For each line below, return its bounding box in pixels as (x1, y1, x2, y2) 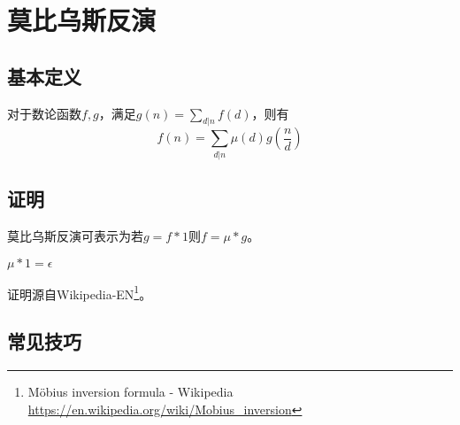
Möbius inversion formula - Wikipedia (27, 382, 234, 400)
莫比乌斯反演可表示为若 (7, 226, 143, 244)
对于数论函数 (7, 104, 81, 122)
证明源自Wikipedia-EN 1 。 (7, 282, 152, 303)
